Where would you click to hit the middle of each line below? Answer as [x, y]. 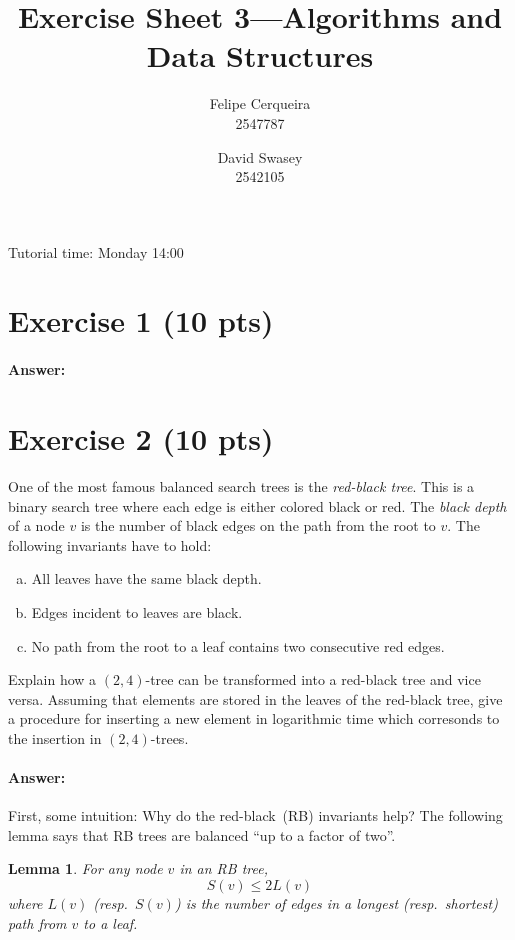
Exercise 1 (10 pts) [141, 320]
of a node [36, 525]
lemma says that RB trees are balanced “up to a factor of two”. [202, 834]
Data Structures [260, 55]
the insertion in [55, 737]
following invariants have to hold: [110, 544]
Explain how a [52, 679]
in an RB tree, [223, 868]
